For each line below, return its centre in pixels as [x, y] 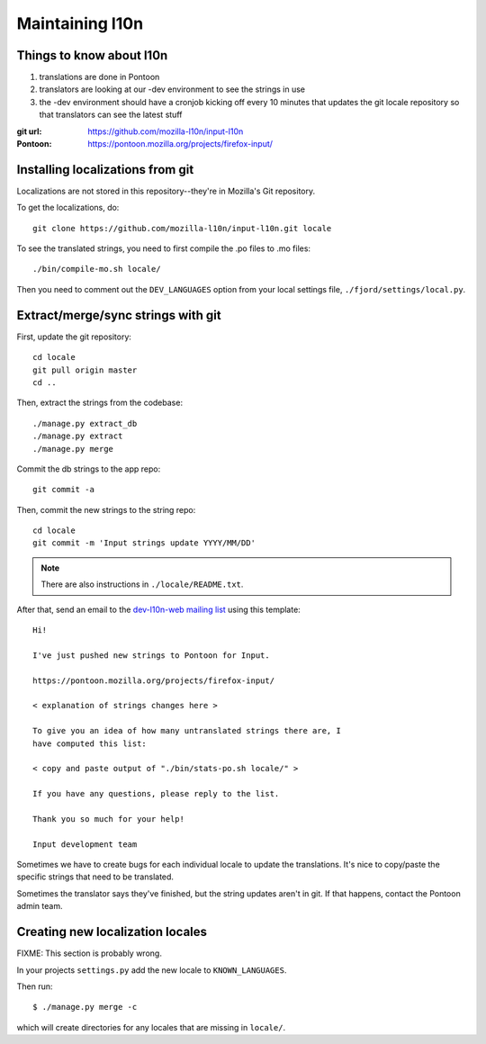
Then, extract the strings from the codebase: [100, 403]
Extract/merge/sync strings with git [119, 315]
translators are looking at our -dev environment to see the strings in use [172, 89]
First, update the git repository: [74, 337]
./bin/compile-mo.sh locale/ [97, 269]
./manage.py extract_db [85, 423]
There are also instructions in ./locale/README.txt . [142, 584]
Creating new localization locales [112, 932]
